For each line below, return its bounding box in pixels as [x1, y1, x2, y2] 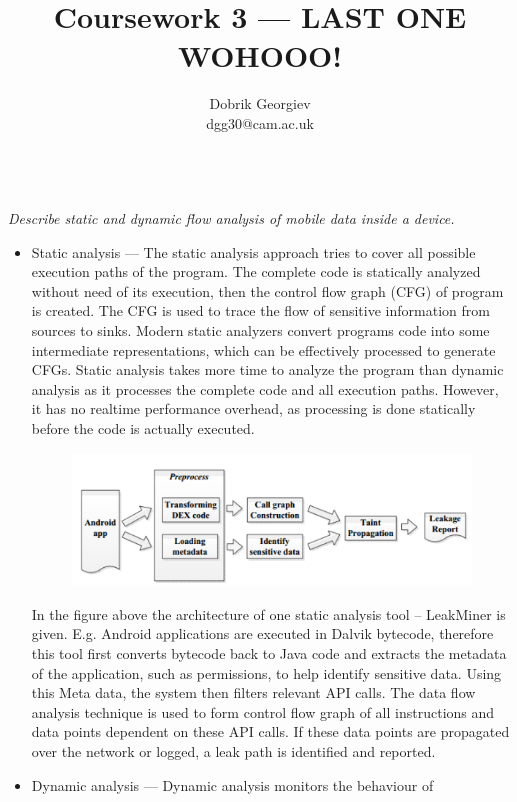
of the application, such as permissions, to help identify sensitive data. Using [31, 662, 502, 683]
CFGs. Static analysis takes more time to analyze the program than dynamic [31, 359, 504, 380]
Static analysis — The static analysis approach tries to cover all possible [31, 241, 476, 262]
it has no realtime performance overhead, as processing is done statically [31, 398, 476, 419]
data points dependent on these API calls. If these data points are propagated [31, 721, 510, 742]
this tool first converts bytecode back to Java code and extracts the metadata [31, 642, 507, 663]
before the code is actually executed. [31, 418, 255, 439]
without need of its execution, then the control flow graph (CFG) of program [31, 280, 504, 301]
